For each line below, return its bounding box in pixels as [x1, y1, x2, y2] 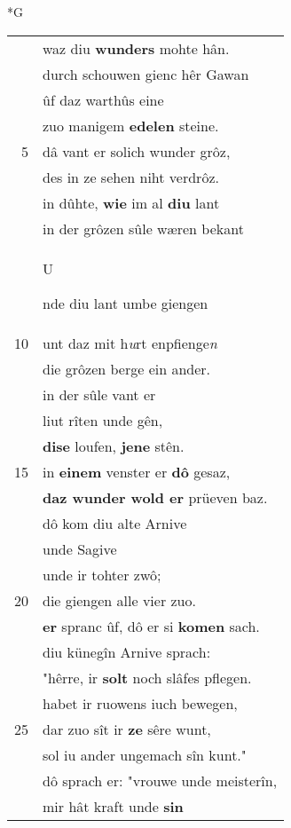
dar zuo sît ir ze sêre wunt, [43, 718, 211, 739]
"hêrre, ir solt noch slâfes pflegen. [43, 666, 252, 688]
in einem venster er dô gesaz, [43, 461, 231, 482]
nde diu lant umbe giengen [43, 292, 208, 313]
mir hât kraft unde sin [43, 795, 184, 816]
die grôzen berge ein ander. [43, 358, 211, 379]
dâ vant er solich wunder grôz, [43, 140, 231, 162]
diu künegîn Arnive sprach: [43, 641, 211, 662]
